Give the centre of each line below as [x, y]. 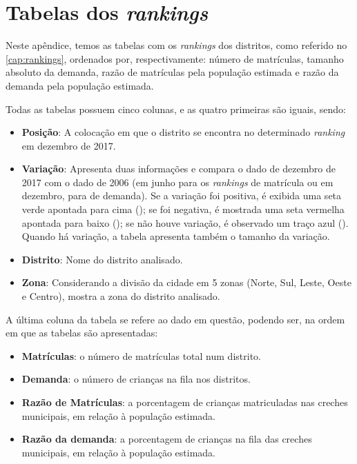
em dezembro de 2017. [69, 145]
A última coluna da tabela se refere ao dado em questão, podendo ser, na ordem [175, 319]
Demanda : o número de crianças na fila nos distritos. [136, 379]
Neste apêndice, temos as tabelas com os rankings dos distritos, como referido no [176, 45]
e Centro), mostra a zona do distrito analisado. [121, 296]
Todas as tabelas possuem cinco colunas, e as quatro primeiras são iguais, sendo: [176, 109]
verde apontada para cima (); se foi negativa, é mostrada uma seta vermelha [183, 209]
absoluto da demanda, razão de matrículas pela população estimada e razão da [172, 72]
